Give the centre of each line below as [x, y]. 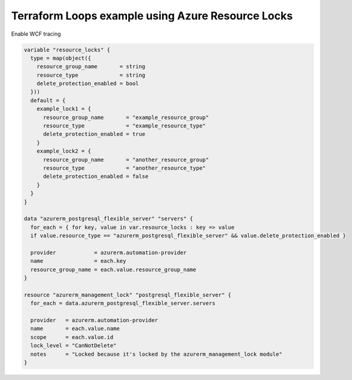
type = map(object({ [61, 58]
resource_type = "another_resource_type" [125, 168]
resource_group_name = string [91, 67]
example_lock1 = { [64, 109]
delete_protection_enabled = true [94, 134]
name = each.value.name [75, 329]
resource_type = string [91, 75]
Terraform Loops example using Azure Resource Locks [152, 16]
